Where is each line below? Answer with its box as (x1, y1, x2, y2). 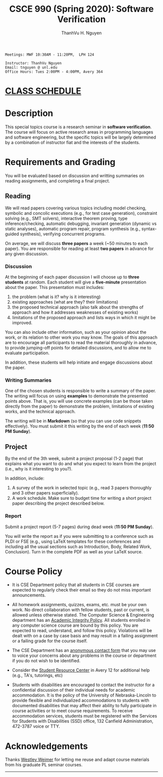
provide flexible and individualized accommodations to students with (12, 697, 149, 703)
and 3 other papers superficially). (12, 490, 79, 496)
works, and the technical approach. (5, 409, 76, 414)
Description (5, 108, 53, 119)
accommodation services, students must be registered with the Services (12, 713, 157, 719)
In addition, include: (5, 475, 45, 481)
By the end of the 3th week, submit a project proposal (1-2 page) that (5, 455, 143, 462)
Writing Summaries (5, 377, 52, 384)
